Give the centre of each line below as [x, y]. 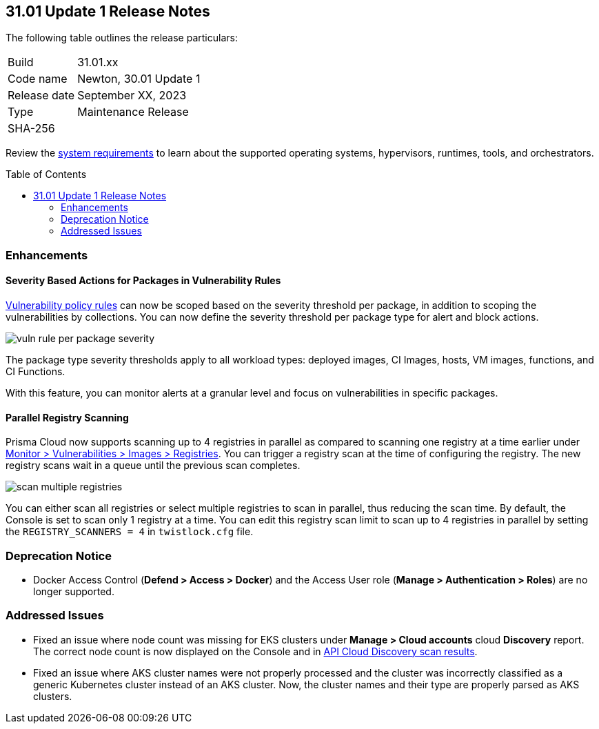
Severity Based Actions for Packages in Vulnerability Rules [143, 281]
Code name [38, 79]
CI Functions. [35, 372]
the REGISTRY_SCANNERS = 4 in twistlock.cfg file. [130, 532]
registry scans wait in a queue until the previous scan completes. [153, 466]
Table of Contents [46, 174]
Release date [41, 96]
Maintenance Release [133, 112]
